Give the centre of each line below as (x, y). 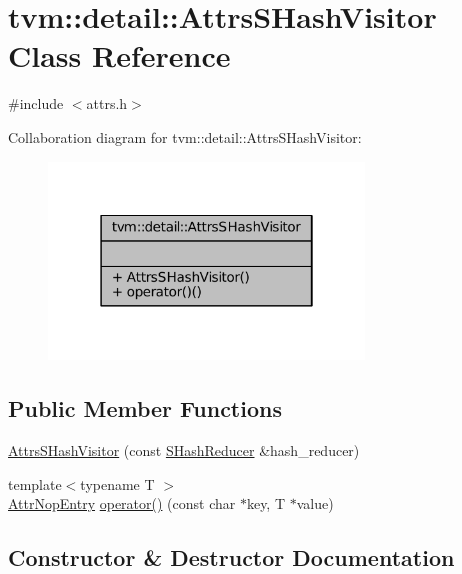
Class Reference (119, 55)
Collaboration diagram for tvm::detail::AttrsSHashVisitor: (185, 136)
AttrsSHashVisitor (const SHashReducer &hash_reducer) (184, 450)
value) (315, 503)
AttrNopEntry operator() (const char (122, 503)
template (35, 483)
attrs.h (107, 103)
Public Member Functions (145, 408)
